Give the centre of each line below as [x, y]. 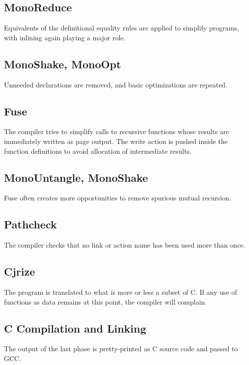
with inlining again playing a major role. [65, 37]
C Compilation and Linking [75, 328]
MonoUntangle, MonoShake [76, 177]
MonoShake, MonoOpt [63, 64]
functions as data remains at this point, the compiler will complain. [106, 301]
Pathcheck [30, 224]
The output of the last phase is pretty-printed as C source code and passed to [121, 349]
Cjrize [20, 271]
